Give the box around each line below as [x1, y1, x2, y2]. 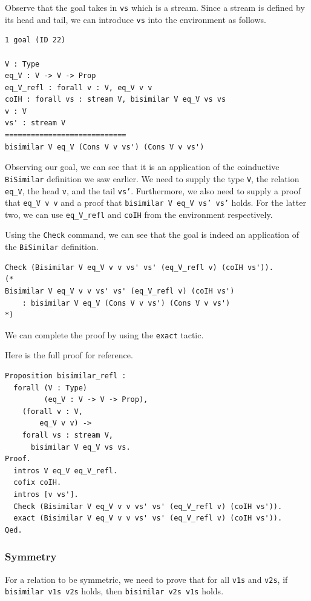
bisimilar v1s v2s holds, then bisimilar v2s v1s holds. [5, 585, 224, 597]
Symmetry [5, 549, 57, 564]
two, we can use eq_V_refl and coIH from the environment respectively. [5, 208, 273, 220]
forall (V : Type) [13, 383, 88, 392]
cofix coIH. [13, 478, 62, 487]
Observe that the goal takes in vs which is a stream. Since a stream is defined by [5, 1, 305, 13]
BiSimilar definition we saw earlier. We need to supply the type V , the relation [5, 172, 300, 185]
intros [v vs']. [13, 490, 79, 499]
